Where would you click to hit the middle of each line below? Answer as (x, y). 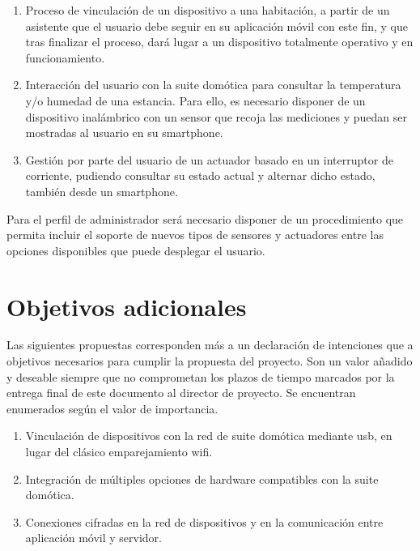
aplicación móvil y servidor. (93, 538)
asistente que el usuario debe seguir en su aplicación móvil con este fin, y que (217, 26)
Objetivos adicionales (127, 306)
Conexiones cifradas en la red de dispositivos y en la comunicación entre (204, 521)
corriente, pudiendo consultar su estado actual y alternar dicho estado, (200, 175)
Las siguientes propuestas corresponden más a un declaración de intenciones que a (210, 345)
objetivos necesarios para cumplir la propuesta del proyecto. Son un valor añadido (210, 361)
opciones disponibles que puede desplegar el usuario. (136, 250)
